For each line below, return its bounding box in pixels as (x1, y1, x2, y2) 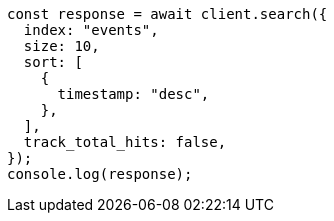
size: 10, (23, 38, 100, 54)
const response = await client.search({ (7, 6, 328, 22)
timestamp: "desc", (57, 86, 210, 102)
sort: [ (23, 54, 83, 70)
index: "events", (23, 22, 159, 38)
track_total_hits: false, (23, 134, 227, 150)
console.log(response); (7, 166, 193, 182)
